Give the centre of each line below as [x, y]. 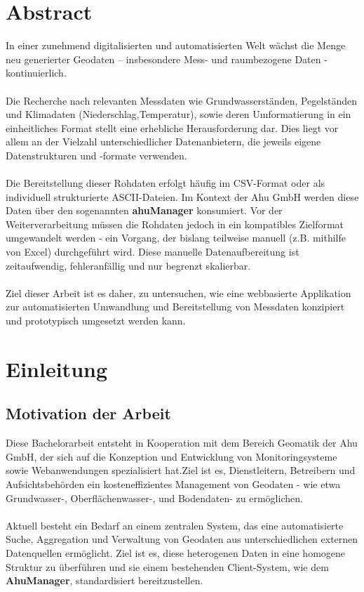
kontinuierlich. [36, 73]
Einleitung [57, 368]
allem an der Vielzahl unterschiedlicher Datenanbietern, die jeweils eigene [163, 142]
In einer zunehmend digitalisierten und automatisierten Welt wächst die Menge [176, 45]
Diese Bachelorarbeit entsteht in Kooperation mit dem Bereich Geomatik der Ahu [182, 443]
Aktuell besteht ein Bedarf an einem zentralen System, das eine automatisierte [175, 525]
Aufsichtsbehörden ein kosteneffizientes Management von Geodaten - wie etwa [173, 484]
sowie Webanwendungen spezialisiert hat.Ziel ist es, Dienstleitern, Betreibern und [181, 470]
